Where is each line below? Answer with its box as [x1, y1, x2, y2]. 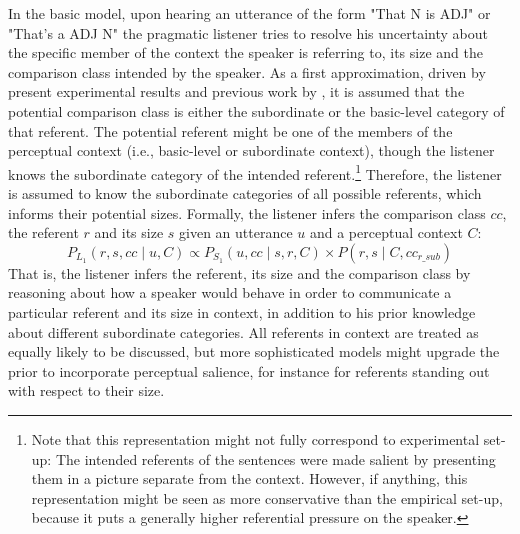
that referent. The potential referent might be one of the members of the [8, 120, 453, 141]
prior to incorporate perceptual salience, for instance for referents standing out [8, 360, 490, 381]
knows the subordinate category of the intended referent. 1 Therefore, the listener [8, 160, 502, 184]
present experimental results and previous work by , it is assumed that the [8, 81, 465, 102]
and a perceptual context [309, 222, 463, 243]
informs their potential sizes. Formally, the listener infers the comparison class [8, 202, 486, 223]
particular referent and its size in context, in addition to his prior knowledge [8, 301, 476, 322]
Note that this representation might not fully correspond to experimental [31, 428, 480, 449]
